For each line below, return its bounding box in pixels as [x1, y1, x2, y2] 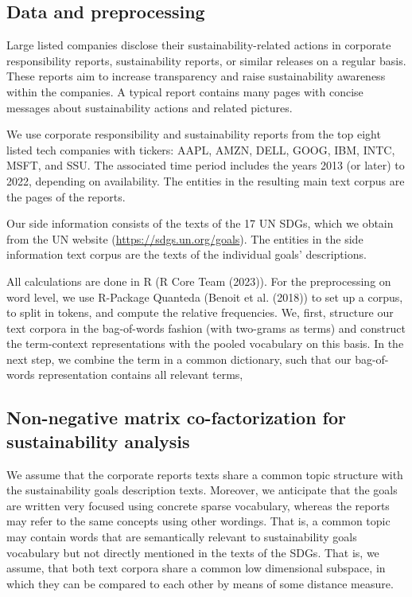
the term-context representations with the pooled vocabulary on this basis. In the [6, 335, 404, 352]
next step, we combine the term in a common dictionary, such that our [6, 350, 352, 367]
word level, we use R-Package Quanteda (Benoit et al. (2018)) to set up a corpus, [6, 288, 403, 305]
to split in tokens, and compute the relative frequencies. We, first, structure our [6, 304, 394, 321]
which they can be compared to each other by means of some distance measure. [6, 575, 394, 591]
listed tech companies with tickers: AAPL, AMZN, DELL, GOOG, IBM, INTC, [6, 141, 395, 158]
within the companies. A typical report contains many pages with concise [6, 83, 363, 99]
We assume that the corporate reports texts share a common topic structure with [6, 466, 403, 482]
